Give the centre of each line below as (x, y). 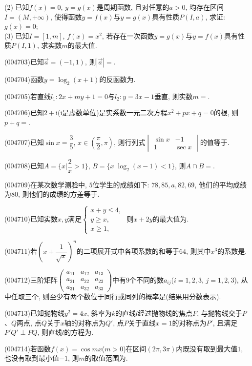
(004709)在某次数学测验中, (46, 184)
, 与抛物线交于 (220, 313)
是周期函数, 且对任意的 (133, 7)
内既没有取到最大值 (207, 348)
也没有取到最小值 (32, 358)
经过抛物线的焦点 (165, 313)
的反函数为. (117, 79)
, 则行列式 (129, 142)
